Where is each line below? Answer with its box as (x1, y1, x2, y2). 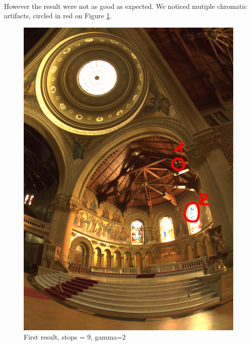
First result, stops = (24, 332, 85, 342)
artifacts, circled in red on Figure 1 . (4, 10, 112, 21)
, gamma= (90, 332, 123, 342)
